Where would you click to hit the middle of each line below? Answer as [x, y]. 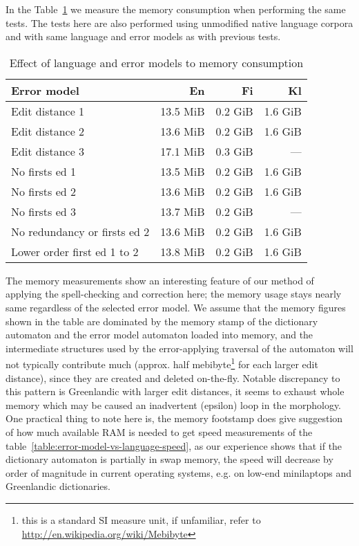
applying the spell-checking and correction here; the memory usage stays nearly [174, 294]
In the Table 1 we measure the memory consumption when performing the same [176, 9]
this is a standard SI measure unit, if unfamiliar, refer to [141, 519]
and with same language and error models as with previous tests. [143, 36]
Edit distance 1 [48, 111]
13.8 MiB [183, 251]
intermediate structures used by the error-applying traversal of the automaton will [179, 348]
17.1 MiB [183, 151]
